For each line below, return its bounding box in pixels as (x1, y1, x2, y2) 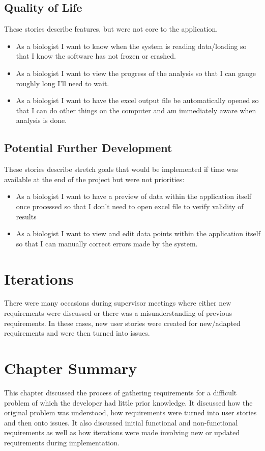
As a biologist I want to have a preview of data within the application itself (16, 191, 252, 202)
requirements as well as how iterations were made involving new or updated (4, 427, 240, 438)
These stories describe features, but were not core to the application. (4, 23, 218, 34)
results (16, 211, 37, 221)
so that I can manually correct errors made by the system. (16, 238, 198, 248)
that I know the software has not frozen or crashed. (16, 51, 176, 61)
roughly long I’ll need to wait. (16, 78, 109, 88)
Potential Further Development (4, 140, 172, 156)
